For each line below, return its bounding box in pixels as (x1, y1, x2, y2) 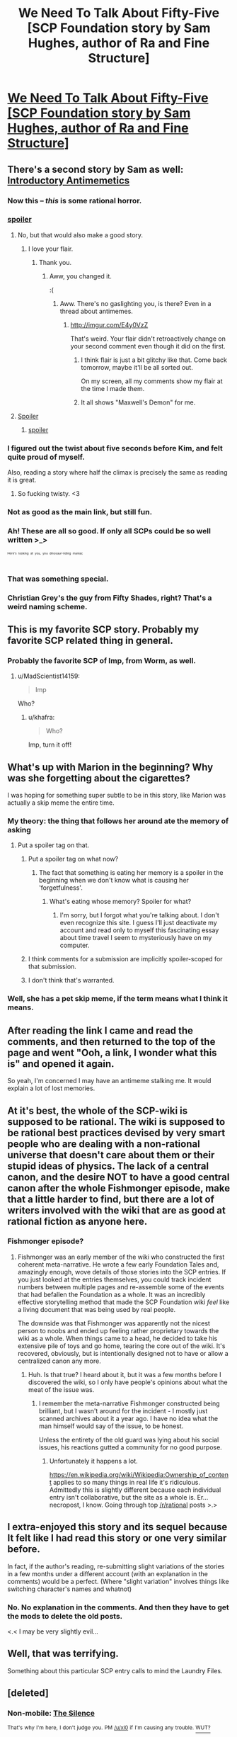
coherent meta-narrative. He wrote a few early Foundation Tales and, (17, 1260, 219, 1269)
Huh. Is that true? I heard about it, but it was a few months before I (28, 1370, 221, 1379)
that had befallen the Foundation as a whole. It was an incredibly (17, 1290, 206, 1298)
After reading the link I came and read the (7, 1024, 193, 1036)
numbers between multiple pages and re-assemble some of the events (17, 1282, 224, 1291)
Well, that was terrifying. (7, 1648, 119, 1660)
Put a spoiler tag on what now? (28, 855, 119, 864)
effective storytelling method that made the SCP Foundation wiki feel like (17, 1298, 230, 1306)
